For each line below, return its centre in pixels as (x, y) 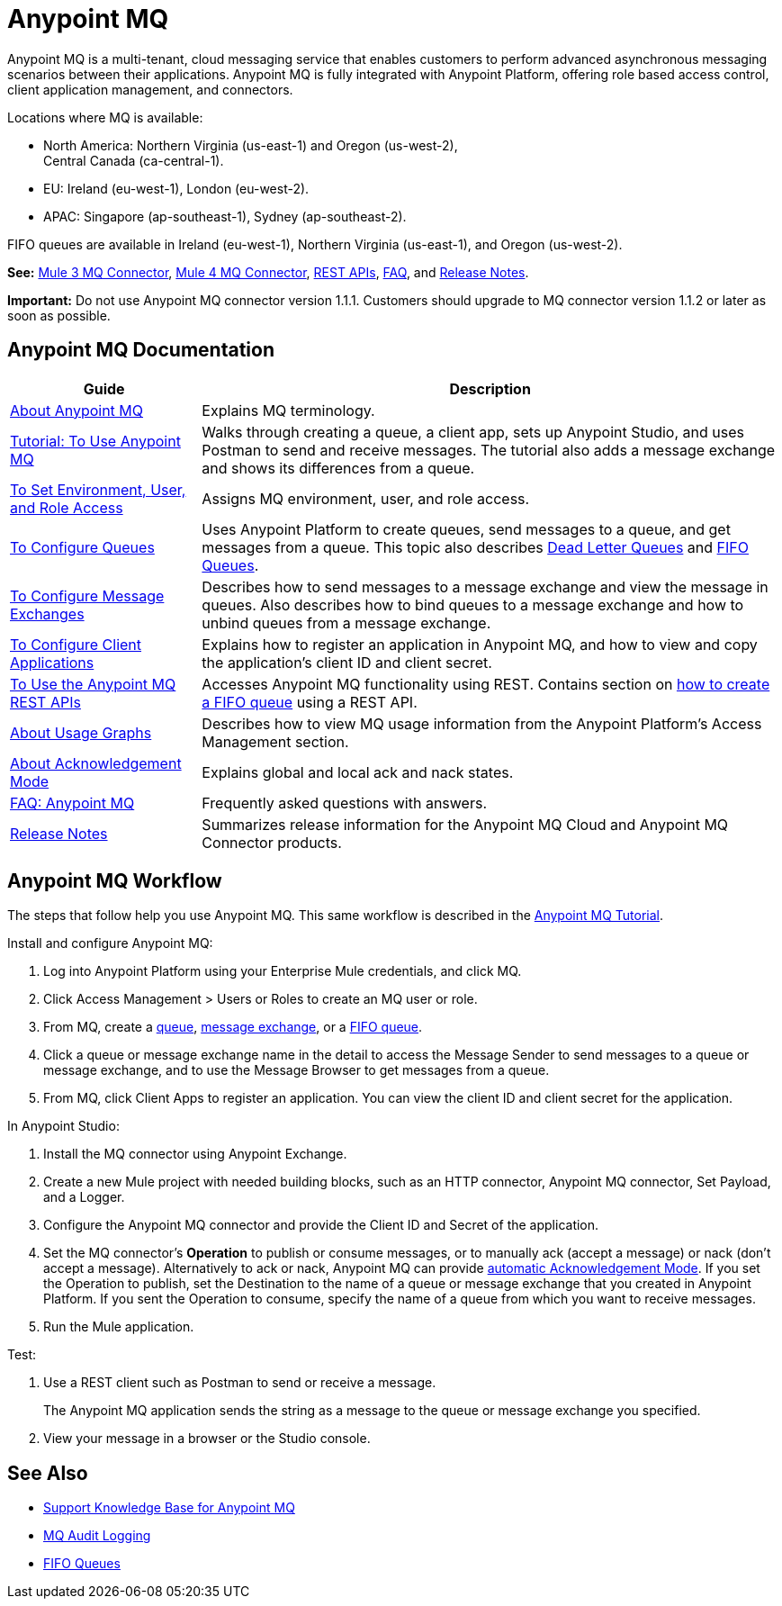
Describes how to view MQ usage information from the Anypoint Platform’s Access (482, 723)
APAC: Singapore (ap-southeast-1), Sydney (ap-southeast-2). (225, 216)
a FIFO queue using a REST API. (310, 702)
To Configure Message (87, 595)
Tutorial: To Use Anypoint (95, 441)
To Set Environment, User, (98, 489)
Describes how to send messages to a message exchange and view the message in (485, 586)
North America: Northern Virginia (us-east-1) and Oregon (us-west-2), (251, 145)
